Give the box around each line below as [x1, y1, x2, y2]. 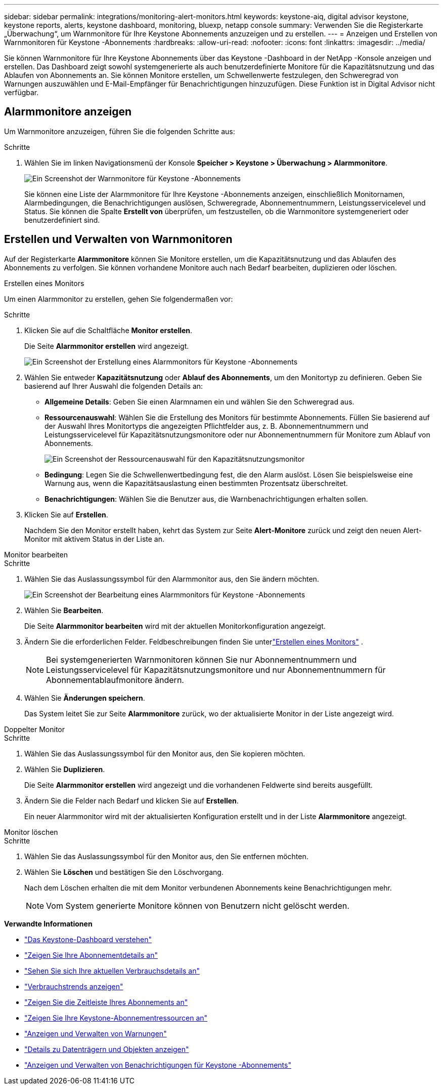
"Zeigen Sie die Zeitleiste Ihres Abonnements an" [24, 997, 188, 1006]
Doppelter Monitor [4, 724, 65, 734]
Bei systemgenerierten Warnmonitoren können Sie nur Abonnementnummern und [46, 654, 357, 665]
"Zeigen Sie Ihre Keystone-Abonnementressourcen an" [24, 1013, 208, 1022]
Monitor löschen [4, 827, 58, 836]
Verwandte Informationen [4, 919, 93, 928]
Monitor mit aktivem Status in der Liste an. [24, 534, 165, 543]
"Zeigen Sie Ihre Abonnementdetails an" [24, 950, 158, 959]
